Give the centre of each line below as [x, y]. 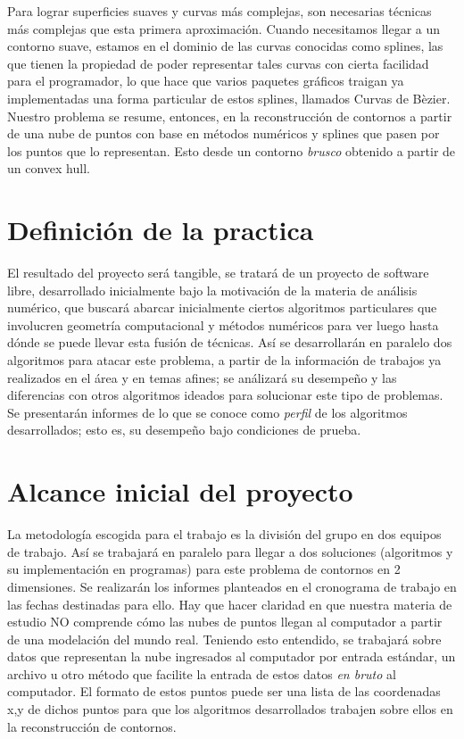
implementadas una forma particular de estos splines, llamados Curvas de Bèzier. [229, 98]
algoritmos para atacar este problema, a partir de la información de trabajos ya [224, 360]
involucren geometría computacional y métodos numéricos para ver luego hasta [223, 324]
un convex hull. [49, 168]
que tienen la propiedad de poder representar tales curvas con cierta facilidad [218, 63]
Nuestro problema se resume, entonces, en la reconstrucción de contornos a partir [230, 116]
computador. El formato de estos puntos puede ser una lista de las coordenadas [224, 691]
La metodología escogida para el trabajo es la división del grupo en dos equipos [224, 534]
